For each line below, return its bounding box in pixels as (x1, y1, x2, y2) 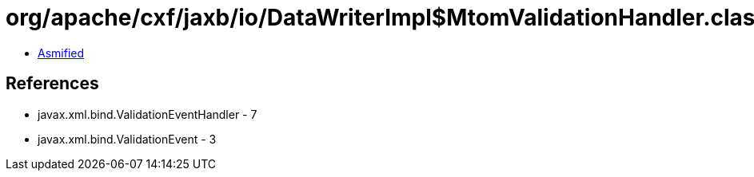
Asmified (38, 45, 85, 60)
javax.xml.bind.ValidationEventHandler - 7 (38, 107, 257, 121)
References (6, 73, 99, 94)
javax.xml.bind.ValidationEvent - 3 (38, 132, 217, 146)
